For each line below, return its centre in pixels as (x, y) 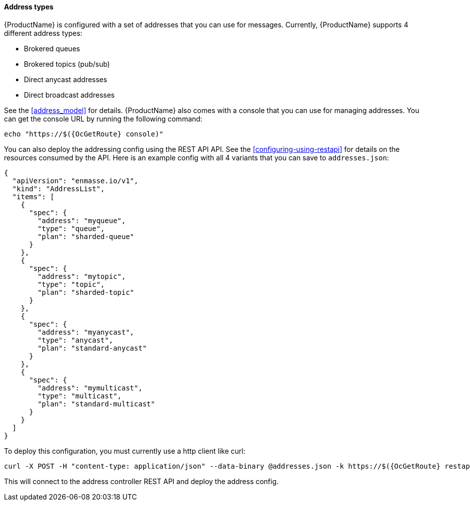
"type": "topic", (71, 284)
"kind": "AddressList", (59, 189)
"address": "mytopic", (82, 276)
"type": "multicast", (80, 396)
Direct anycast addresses (66, 79)
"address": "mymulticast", (90, 388)
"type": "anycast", (75, 340)
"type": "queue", (71, 228)
